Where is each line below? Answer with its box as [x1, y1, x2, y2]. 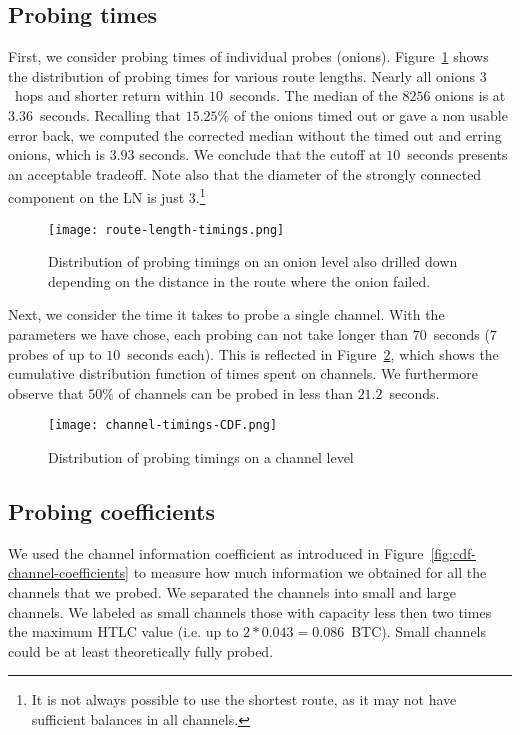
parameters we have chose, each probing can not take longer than [8, 324, 409, 345]
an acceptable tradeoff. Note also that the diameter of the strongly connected [8, 163, 482, 184]
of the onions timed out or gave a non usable [233, 104, 508, 125]
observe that [8, 382, 84, 403]
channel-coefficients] [8, 562, 130, 583]
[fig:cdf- [430, 542, 476, 563]
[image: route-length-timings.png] [48, 222, 285, 237]
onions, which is [8, 144, 105, 165]
